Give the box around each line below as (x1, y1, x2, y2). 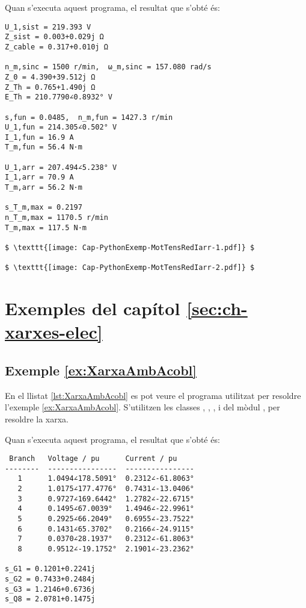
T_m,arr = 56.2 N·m (5, 183, 82, 192)
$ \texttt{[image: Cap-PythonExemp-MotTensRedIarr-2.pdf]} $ (5, 263, 255, 272)
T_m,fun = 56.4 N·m (5, 143, 82, 152)
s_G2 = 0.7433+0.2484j (5, 575, 96, 584)
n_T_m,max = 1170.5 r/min (5, 213, 108, 222)
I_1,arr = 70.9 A (5, 173, 74, 182)
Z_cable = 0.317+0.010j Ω (5, 42, 108, 51)
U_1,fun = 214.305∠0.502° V (5, 123, 117, 132)
